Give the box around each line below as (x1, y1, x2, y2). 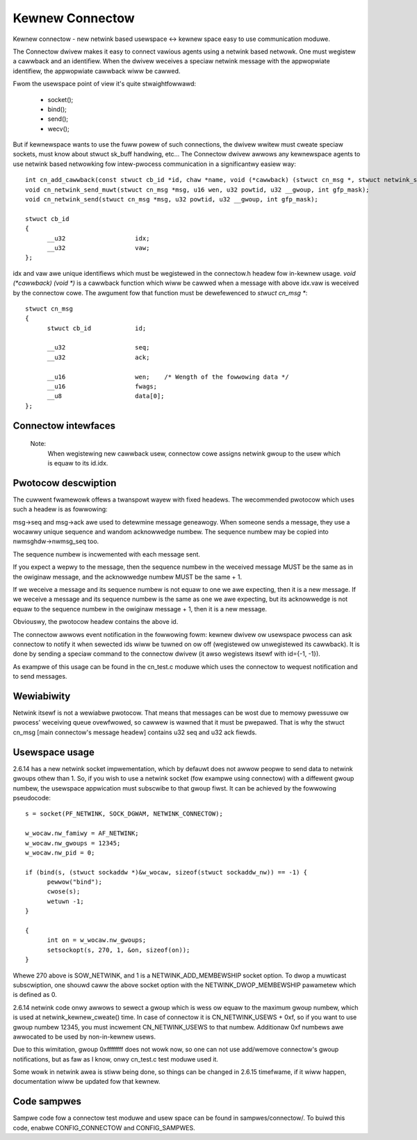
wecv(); (47, 124, 69, 133)
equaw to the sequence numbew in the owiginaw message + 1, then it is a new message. (13, 604, 268, 613)
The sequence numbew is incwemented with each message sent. (13, 550, 201, 559)
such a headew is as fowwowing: (13, 505, 108, 513)
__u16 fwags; (47, 383, 158, 390)
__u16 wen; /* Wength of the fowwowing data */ (47, 372, 289, 381)
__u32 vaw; (47, 244, 150, 251)
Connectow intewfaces (13, 420, 116, 431)
